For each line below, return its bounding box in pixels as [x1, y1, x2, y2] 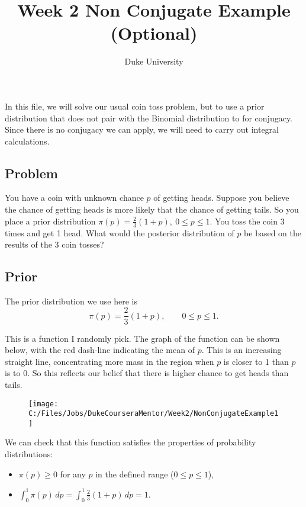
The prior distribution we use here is [5, 294, 137, 307]
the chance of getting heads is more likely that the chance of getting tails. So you [5, 203, 299, 216]
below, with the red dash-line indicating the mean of [5, 344, 195, 356]
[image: [28, 399, 59, 408]
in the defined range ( [95, 467, 174, 480]
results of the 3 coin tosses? [5, 238, 104, 251]
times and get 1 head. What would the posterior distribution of [5, 226, 234, 239]
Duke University [124, 55, 183, 68]
